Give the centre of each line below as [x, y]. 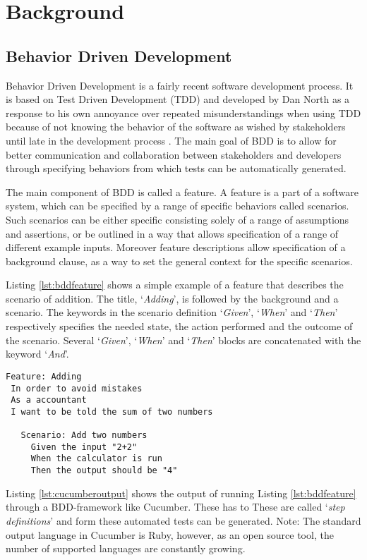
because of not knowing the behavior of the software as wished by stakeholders [176, 127]
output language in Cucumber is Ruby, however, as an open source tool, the [170, 534]
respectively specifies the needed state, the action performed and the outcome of [179, 326]
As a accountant [49, 400]
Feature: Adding [44, 376]
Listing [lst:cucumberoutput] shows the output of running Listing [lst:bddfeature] [181, 493]
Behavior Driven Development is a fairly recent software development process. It [180, 85]
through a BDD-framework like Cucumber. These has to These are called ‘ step [175, 507]
